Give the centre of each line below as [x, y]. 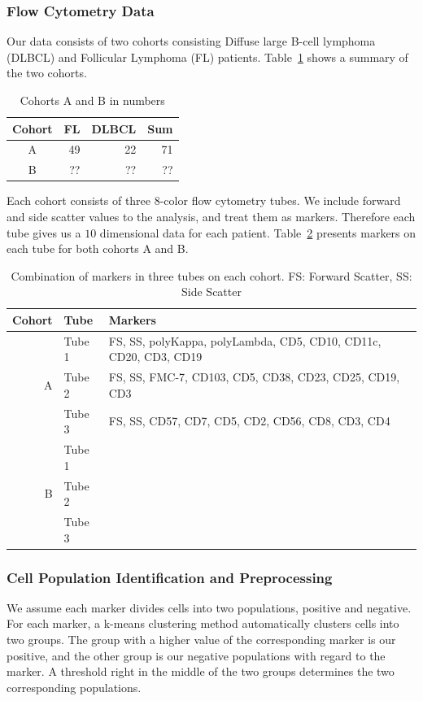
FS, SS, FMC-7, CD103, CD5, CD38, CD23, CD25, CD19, [254, 377]
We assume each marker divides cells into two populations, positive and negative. [209, 607]
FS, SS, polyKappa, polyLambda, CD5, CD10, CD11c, [245, 340]
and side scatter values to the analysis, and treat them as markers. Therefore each [211, 216]
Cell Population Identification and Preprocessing [170, 577]
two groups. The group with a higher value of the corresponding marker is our [201, 640]
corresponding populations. [74, 687]
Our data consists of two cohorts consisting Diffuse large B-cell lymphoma [191, 41]
